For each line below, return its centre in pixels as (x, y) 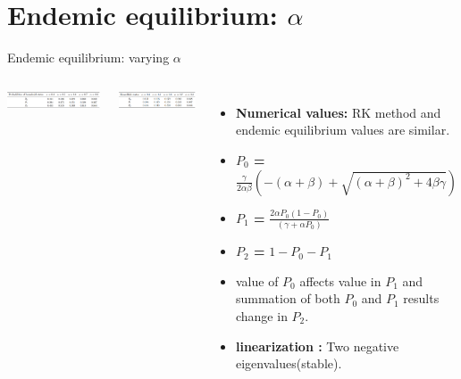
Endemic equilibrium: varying (88, 58)
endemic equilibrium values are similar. (343, 130)
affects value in (340, 280)
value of (257, 280)
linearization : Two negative (317, 346)
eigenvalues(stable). (289, 363)
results (421, 298)
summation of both (288, 298)
